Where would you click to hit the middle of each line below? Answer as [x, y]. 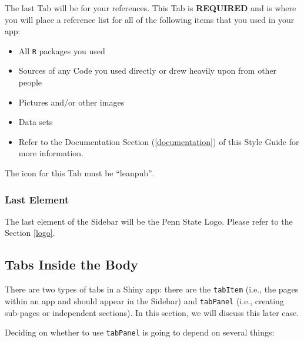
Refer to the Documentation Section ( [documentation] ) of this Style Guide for [159, 141]
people [30, 82]
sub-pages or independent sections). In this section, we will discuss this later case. [152, 312]
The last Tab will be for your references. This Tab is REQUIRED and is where [151, 8]
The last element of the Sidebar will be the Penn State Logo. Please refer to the [149, 221]
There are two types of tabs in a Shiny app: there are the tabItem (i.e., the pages [152, 289]
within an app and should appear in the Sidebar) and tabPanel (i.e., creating [144, 300]
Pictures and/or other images [71, 102]
